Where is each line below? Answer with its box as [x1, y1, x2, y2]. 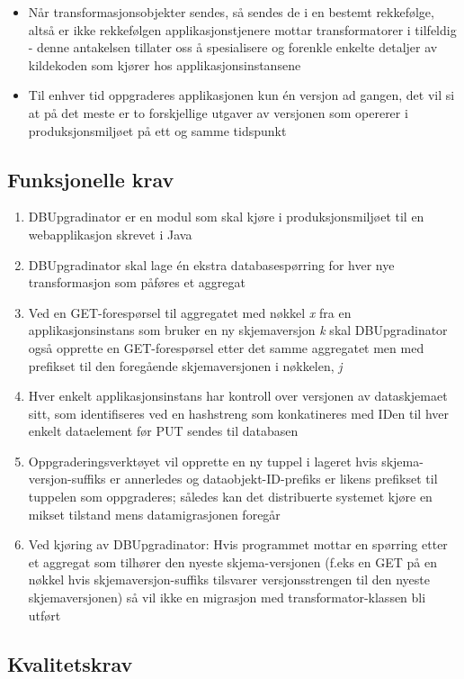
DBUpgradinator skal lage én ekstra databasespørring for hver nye [28, 255, 395, 274]
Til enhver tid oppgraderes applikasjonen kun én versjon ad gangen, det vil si [28, 86, 455, 104]
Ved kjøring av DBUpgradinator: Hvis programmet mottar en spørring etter [28, 535, 448, 554]
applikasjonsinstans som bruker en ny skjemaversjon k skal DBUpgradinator [28, 321, 448, 339]
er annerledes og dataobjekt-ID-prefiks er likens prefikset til [110, 469, 438, 488]
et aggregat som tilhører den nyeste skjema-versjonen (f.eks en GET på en [28, 552, 438, 571]
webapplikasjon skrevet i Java [28, 224, 192, 243]
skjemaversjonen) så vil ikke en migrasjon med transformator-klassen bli [28, 588, 426, 607]
